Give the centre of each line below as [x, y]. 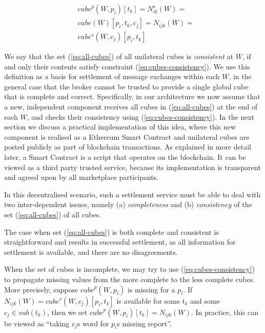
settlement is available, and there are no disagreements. [91, 252]
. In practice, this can [225, 312]
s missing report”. [144, 323]
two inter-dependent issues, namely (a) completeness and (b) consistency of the [128, 204]
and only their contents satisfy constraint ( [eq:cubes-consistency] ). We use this [127, 66]
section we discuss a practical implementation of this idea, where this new [120, 127]
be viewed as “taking [37, 323]
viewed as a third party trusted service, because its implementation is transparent [132, 167]
